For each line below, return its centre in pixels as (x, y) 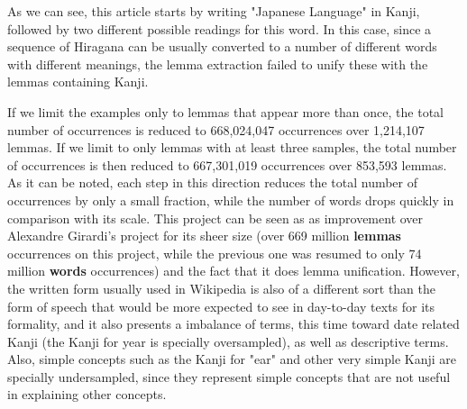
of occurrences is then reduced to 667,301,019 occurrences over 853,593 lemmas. (227, 164)
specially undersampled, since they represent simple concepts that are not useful (229, 376)
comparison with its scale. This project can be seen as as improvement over (215, 218)
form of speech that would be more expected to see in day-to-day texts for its (221, 306)
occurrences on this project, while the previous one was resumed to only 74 (215, 253)
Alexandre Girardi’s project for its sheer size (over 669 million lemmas (204, 236)
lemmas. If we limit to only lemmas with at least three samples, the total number (232, 147)
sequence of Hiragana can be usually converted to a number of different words (222, 46)
